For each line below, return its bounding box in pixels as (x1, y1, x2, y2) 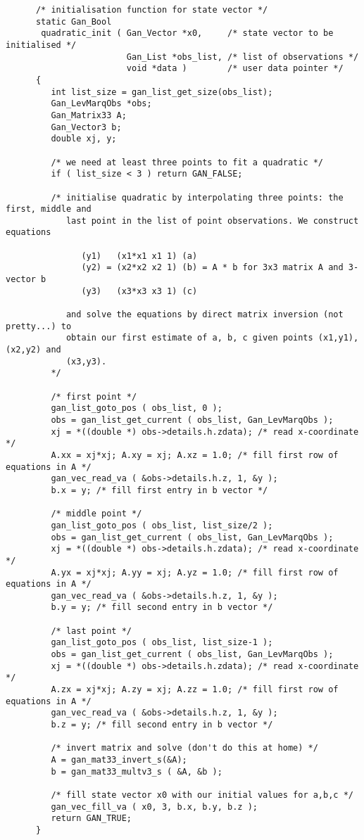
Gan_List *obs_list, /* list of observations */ (126, 51, 359, 62)
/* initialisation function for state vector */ (35, 5, 268, 15)
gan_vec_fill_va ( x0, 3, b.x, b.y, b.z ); (51, 801, 258, 812)
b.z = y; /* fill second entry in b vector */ (51, 720, 273, 730)
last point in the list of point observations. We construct (65, 215, 359, 226)
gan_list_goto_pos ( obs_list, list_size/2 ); (51, 520, 273, 530)
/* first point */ (51, 391, 137, 402)
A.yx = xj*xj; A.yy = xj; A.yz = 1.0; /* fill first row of (51, 567, 339, 578)
